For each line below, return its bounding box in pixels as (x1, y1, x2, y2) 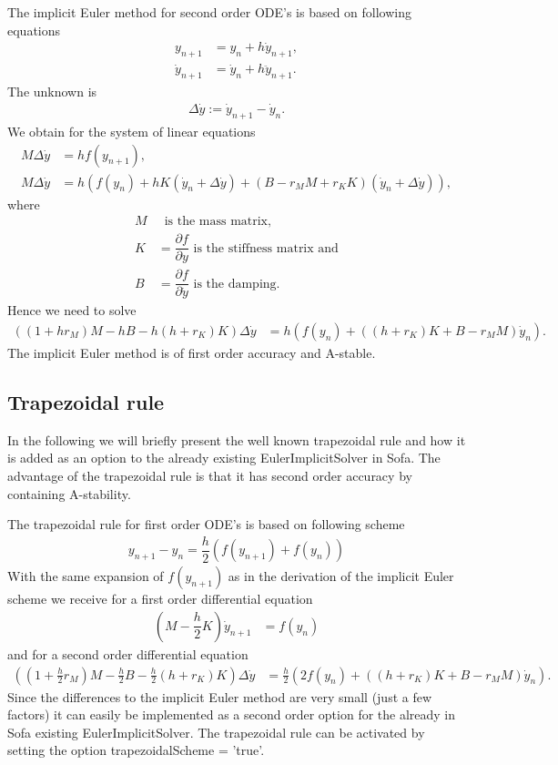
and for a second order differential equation (7, 644, 249, 663)
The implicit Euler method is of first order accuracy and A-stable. (7, 343, 376, 362)
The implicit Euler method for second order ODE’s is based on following (7, 3, 412, 21)
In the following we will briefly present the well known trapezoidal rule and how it (7, 430, 466, 449)
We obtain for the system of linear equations (7, 121, 256, 140)
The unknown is (7, 82, 97, 101)
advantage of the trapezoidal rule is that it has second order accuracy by (7, 466, 412, 484)
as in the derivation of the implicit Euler (228, 566, 454, 586)
